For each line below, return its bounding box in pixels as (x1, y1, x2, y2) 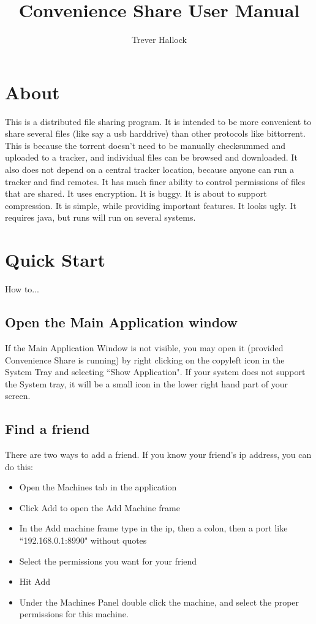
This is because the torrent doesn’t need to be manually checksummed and (5, 139, 286, 151)
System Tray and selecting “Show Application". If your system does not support (5, 365, 306, 378)
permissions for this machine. (19, 607, 129, 620)
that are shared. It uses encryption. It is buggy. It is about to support (5, 187, 267, 200)
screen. (5, 389, 31, 402)
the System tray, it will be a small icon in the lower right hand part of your (5, 377, 288, 390)
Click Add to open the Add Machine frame (19, 501, 180, 514)
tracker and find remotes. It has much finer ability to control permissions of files (5, 175, 306, 188)
